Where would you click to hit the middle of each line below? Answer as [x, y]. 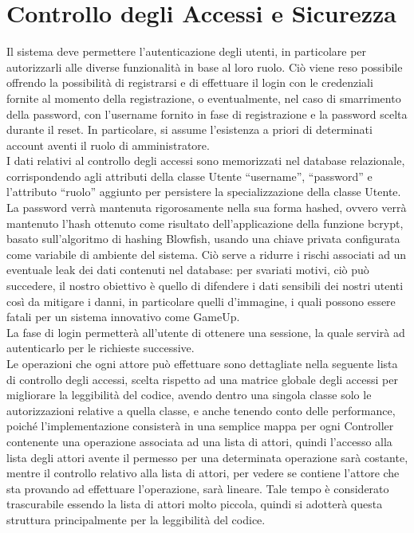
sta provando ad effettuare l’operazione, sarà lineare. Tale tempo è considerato [198, 488]
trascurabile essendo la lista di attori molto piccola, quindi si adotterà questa [195, 504]
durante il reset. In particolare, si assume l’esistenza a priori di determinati [189, 129]
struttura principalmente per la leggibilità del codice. [136, 519]
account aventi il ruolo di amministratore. [108, 145]
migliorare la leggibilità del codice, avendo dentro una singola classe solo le [189, 395]
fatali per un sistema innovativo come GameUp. [123, 317]
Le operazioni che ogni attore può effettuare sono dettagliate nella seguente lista [202, 363]
